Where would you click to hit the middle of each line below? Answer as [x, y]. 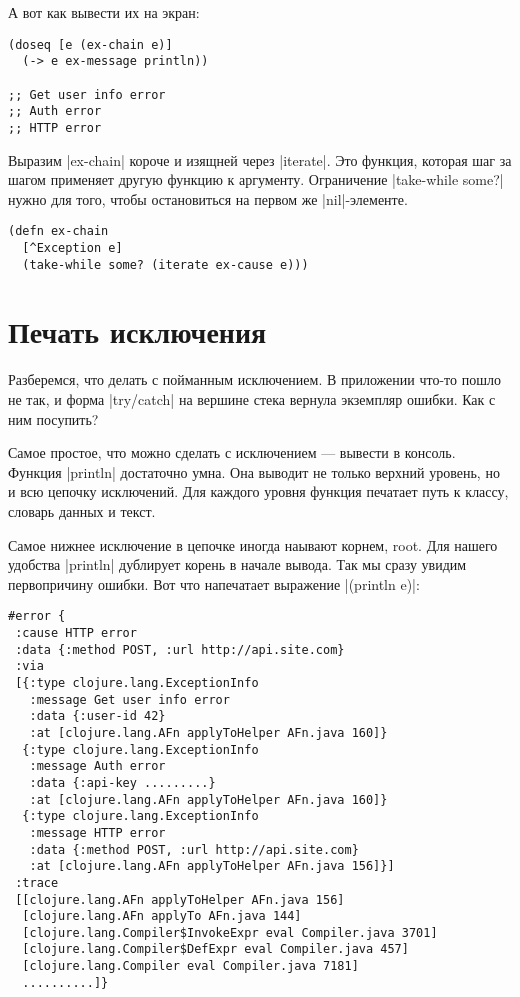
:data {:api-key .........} [122, 782]
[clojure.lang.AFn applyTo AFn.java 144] [162, 916]
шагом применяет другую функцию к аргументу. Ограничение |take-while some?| [256, 179]
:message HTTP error [97, 832]
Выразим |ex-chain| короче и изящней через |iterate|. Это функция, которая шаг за [260, 159]
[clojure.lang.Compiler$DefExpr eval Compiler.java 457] [215, 949]
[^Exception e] [72, 247]
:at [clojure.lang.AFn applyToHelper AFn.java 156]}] [212, 866]
